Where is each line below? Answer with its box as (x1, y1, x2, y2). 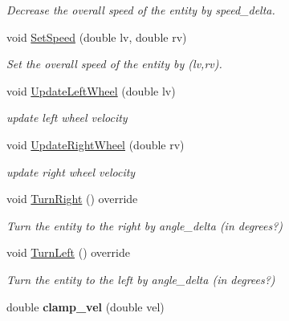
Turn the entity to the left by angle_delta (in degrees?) (6, 270, 275, 287)
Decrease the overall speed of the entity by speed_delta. (6, 2, 275, 18)
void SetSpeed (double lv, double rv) (6, 28, 187, 45)
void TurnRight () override (6, 190, 138, 207)
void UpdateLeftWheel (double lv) (6, 82, 176, 99)
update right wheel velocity (6, 163, 136, 180)
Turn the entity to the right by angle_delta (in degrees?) (6, 217, 283, 234)
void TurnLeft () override (6, 244, 130, 261)
